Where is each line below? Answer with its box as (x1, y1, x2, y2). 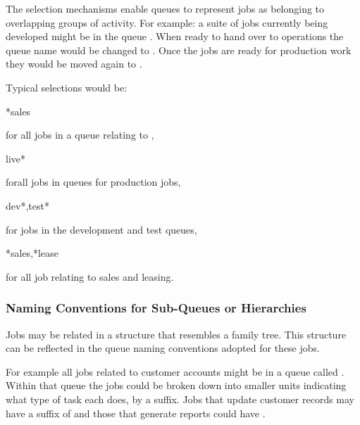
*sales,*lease (6, 246, 58, 260)
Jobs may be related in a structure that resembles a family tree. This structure (6, 326, 347, 341)
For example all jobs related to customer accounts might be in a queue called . (6, 364, 345, 379)
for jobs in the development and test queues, (6, 222, 197, 236)
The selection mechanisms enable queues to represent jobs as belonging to (6, 1, 325, 15)
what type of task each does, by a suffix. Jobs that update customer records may (6, 391, 355, 406)
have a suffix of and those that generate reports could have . (6, 405, 266, 420)
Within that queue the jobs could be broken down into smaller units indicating (6, 378, 347, 393)
